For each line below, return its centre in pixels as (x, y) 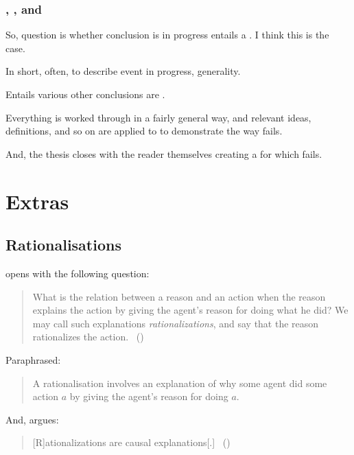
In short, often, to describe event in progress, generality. (123, 71)
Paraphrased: (33, 359)
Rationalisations (63, 245)
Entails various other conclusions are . (85, 94)
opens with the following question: (78, 273)
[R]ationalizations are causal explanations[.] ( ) (131, 442)
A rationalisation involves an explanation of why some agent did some (180, 383)
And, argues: (32, 419)
